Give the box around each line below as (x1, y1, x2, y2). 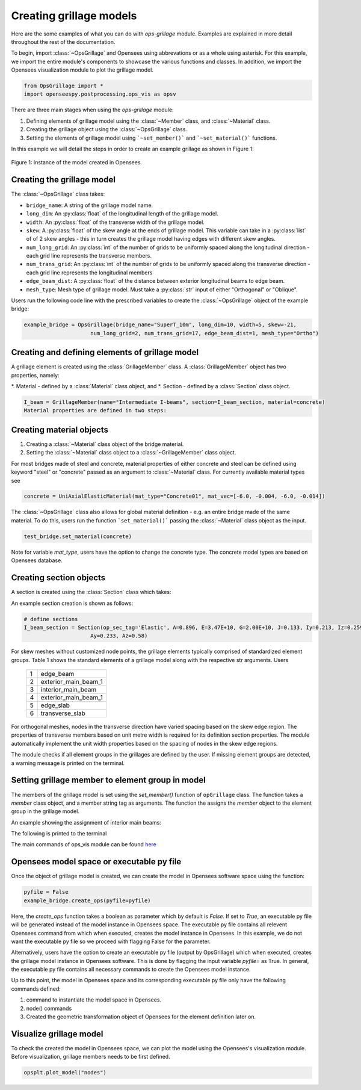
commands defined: (11, 985, 61, 992)
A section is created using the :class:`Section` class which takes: (11, 589, 171, 596)
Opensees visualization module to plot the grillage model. (11, 66, 153, 73)
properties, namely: (11, 371, 60, 379)
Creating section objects (11, 572, 106, 583)
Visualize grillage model (11, 1029, 103, 1039)
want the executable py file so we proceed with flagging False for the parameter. (11, 938, 211, 945)
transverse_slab (40, 709, 85, 717)
